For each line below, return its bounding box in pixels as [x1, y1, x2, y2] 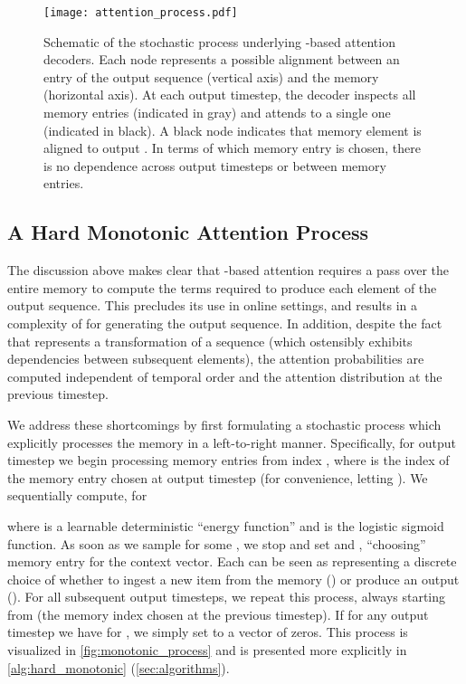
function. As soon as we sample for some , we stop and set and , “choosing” [7, 534, 426, 553]
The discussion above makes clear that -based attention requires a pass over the [7, 261, 449, 280]
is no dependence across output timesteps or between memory [43, 156, 386, 175]
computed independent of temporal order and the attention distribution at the [7, 366, 442, 385]
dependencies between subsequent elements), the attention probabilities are [7, 349, 424, 368]
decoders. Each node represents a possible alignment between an [43, 50, 400, 69]
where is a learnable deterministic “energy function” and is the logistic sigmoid [7, 516, 444, 535]
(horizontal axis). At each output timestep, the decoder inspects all [43, 85, 416, 104]
